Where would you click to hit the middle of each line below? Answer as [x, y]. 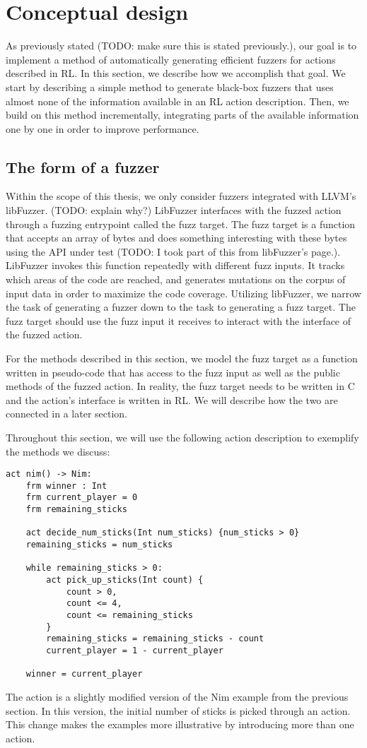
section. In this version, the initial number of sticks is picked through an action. [178, 710]
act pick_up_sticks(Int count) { [125, 580]
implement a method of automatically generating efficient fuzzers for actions [171, 59]
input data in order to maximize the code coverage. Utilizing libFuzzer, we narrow [183, 293]
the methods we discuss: [58, 451]
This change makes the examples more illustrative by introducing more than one [180, 724]
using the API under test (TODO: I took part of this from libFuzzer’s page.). [173, 251]
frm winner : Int [66, 486]
